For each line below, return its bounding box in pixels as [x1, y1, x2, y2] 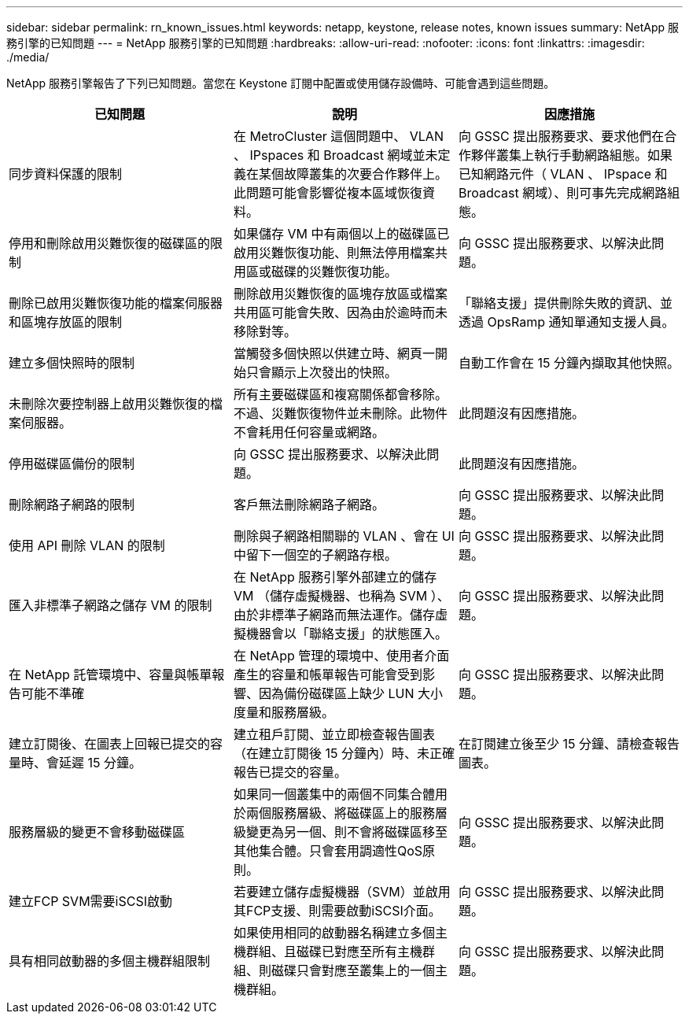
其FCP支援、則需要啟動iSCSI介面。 [233, 903, 441, 918]
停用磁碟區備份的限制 [9, 456, 135, 471]
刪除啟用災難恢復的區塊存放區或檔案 [233, 286, 448, 301]
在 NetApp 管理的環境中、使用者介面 [233, 648, 450, 663]
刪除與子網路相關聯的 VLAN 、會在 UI [233, 528, 455, 544]
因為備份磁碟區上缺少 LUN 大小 [258, 686, 443, 701]
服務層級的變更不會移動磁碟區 [9, 824, 186, 840]
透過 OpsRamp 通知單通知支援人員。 [458, 314, 675, 330]
